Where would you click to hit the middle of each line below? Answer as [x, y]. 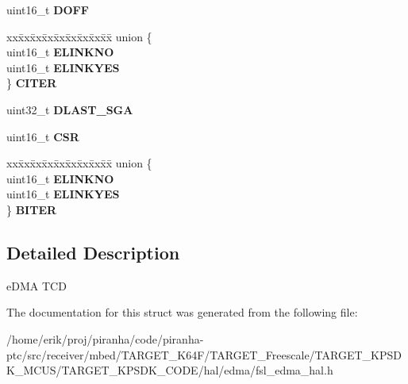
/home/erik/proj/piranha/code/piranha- [105, 338]
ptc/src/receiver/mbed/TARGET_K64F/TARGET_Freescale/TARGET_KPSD [204, 354]
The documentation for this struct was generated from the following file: [182, 312]
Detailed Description [93, 252]
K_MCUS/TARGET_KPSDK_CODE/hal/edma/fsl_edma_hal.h [170, 370]
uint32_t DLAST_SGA [70, 109]
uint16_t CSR [43, 136]
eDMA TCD [37, 285]
